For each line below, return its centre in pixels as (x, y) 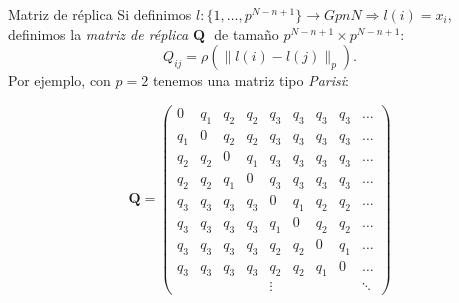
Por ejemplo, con (59, 80)
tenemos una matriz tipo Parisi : (250, 80)
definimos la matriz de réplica (98, 33)
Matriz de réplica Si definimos (100, 14)
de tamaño (246, 33)
